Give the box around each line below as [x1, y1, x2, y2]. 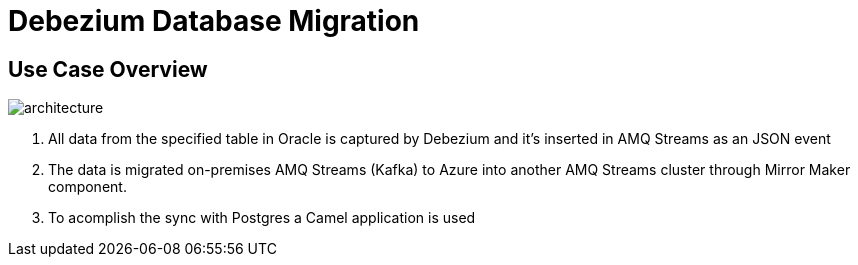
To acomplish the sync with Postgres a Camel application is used [48, 209, 476, 227]
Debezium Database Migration [8, 4, 420, 38]
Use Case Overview [8, 56, 208, 82]
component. [48, 178, 127, 196]
